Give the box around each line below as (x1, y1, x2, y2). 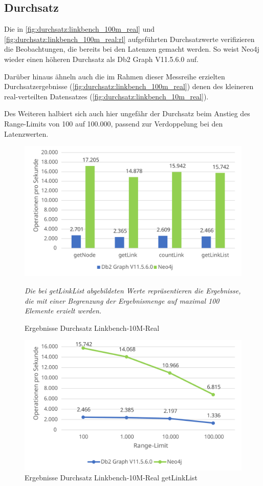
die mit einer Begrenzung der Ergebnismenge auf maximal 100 (25, 295, 220, 306)
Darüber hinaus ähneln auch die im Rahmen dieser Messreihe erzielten (4, 71, 225, 81)
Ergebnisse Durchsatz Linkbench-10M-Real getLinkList (25, 472, 198, 483)
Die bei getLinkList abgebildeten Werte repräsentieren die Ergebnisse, (25, 285, 241, 295)
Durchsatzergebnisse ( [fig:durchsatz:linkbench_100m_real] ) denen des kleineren (4, 81, 254, 92)
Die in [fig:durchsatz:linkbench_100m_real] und (4, 24, 155, 34)
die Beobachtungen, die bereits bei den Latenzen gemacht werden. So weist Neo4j (4, 44, 259, 54)
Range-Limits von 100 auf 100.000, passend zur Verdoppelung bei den (4, 118, 223, 129)
